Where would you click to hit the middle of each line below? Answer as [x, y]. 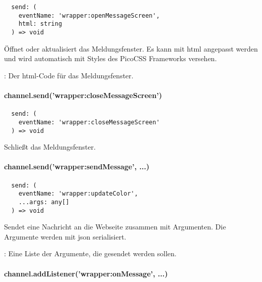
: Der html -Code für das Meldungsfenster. [69, 75]
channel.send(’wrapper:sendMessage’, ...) [77, 167]
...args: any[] [44, 202]
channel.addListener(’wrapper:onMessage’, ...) [86, 273]
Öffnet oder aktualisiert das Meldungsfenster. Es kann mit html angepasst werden [131, 48]
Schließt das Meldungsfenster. [50, 147]
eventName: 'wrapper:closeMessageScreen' [89, 122]
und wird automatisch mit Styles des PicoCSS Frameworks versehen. [111, 58]
